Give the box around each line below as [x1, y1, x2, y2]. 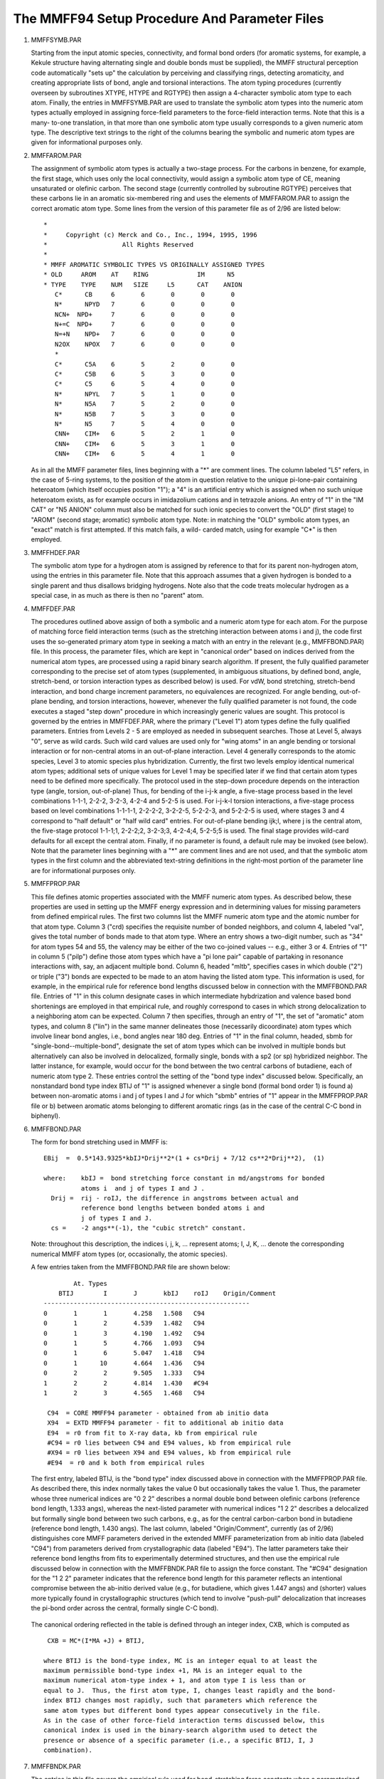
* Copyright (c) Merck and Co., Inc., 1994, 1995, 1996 [43, 231, 257, 238]
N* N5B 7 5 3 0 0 [54, 410, 235, 418]
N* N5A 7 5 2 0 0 [54, 400, 235, 408]
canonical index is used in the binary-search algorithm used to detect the [43, 1726, 318, 1734]
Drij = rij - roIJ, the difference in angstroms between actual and [50, 1194, 299, 1202]
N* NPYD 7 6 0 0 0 [54, 300, 235, 309]
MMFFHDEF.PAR [31, 548, 80, 556]
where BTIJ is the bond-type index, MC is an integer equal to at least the [43, 1657, 318, 1664]
